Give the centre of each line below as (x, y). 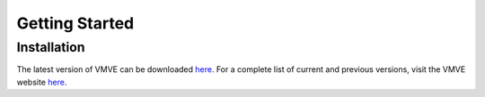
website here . (42, 82)
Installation (51, 47)
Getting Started (75, 23)
